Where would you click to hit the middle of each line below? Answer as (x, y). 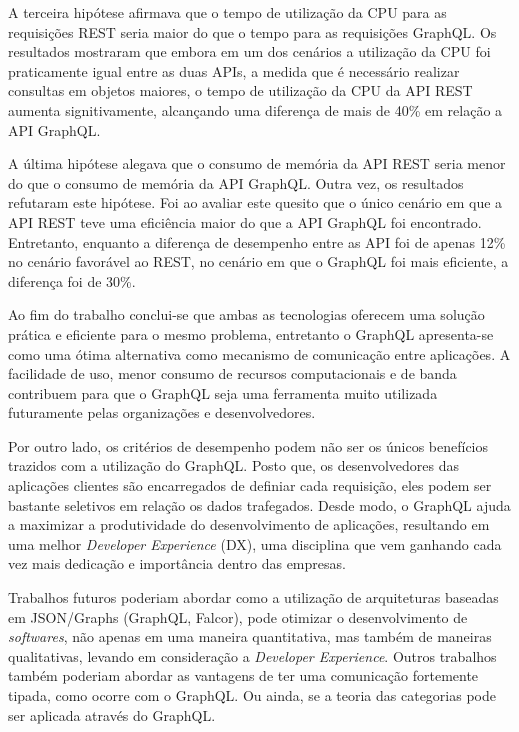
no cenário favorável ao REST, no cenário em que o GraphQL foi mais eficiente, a (258, 261)
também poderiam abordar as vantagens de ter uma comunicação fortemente (243, 675)
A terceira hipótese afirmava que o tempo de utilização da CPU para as (227, 12)
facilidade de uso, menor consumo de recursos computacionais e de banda (232, 373)
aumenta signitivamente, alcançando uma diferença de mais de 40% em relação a (255, 109)
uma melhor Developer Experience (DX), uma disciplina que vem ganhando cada (255, 543)
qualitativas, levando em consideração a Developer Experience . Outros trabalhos (252, 655)
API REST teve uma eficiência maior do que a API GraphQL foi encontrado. (245, 221)
